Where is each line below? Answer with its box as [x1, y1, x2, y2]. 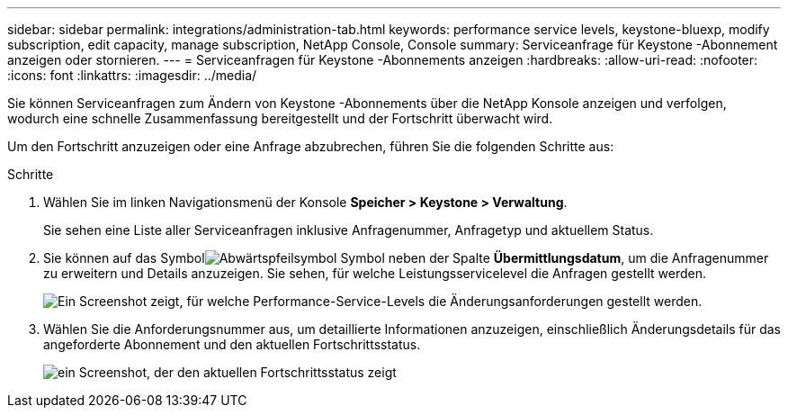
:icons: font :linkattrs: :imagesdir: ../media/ [7, 68, 257, 83]
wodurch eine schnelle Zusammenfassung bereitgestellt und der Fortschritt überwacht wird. [7, 111, 553, 126]
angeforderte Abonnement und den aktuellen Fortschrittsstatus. [43, 337, 421, 352]
